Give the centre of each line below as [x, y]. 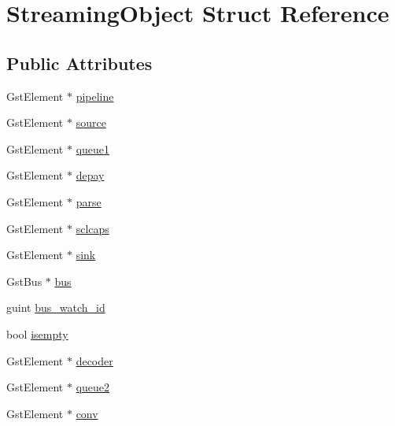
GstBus [24, 281]
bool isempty [37, 333]
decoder [94, 360]
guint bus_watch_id [56, 307]
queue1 [93, 148]
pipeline [95, 96]
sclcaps [92, 228]
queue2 [93, 387]
